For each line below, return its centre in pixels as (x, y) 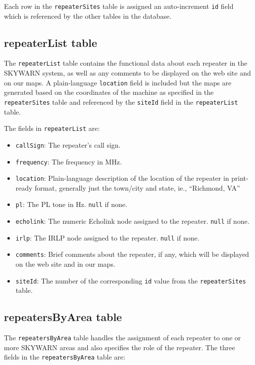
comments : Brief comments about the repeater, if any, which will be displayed (132, 254)
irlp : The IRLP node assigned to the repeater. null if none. (108, 237)
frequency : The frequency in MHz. (69, 161)
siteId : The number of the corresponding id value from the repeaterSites (131, 280)
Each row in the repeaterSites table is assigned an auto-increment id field (119, 6)
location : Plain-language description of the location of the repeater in (122, 178)
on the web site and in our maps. (65, 264)
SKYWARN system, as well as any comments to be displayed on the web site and (127, 73)
